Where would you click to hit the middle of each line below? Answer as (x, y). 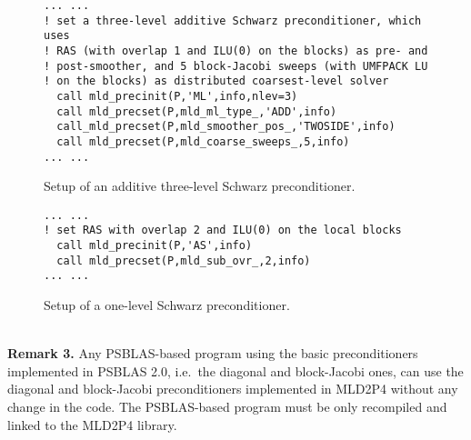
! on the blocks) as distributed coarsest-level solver (216, 81)
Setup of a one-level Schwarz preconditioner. (167, 305)
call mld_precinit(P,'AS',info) (155, 246)
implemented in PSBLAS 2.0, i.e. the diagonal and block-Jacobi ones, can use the (235, 370)
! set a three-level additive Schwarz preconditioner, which (233, 20)
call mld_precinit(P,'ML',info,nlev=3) (177, 96)
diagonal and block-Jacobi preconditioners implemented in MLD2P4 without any (233, 389)
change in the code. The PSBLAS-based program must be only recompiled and (227, 407)
